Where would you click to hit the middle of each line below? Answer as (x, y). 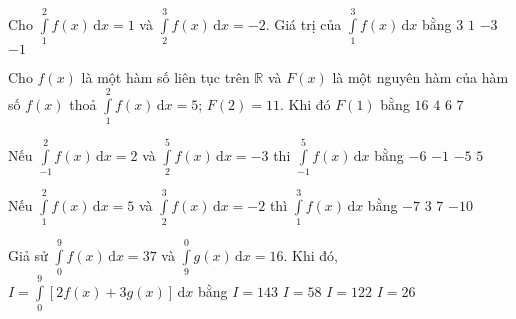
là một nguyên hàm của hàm (420, 77)
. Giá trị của (303, 23)
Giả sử (28, 254)
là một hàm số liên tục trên (165, 77)
